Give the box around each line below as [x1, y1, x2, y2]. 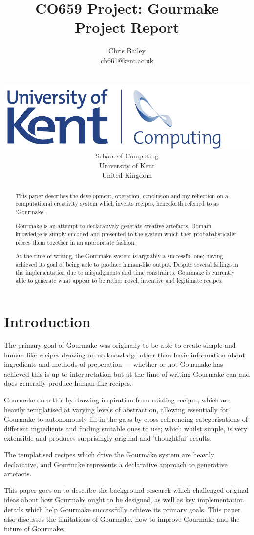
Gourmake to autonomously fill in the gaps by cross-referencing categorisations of [4, 414, 248, 424]
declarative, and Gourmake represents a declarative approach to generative [4, 459, 228, 469]
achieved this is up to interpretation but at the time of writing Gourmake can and [4, 368, 250, 379]
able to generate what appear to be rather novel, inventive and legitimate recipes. [15, 276, 223, 285]
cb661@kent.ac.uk [100, 55, 154, 65]
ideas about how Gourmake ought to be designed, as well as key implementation [4, 494, 244, 505]
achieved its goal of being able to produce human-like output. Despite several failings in [15, 260, 238, 268]
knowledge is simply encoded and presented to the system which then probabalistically [15, 230, 236, 238]
